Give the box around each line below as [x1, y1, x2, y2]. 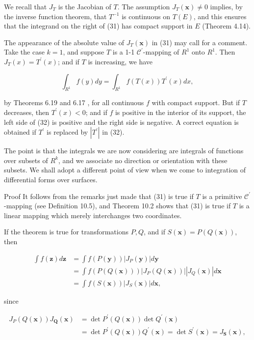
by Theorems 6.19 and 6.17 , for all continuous [4, 97, 144, 108]
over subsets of [4, 155, 48, 165]
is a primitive [202, 191, 242, 201]
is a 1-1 [112, 47, 135, 57]
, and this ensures [193, 11, 247, 21]
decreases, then [4, 107, 49, 117]
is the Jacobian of [58, 1, 111, 11]
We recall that [4, 1, 47, 11]
